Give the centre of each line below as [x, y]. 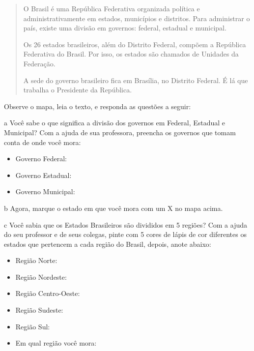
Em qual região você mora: [56, 343]
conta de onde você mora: [42, 142]
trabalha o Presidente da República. [78, 90]
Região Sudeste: [39, 310]
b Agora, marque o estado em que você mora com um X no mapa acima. [113, 208]
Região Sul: [33, 326]
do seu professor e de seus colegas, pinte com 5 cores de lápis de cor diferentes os [125, 234]
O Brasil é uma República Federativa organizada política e [112, 8]
